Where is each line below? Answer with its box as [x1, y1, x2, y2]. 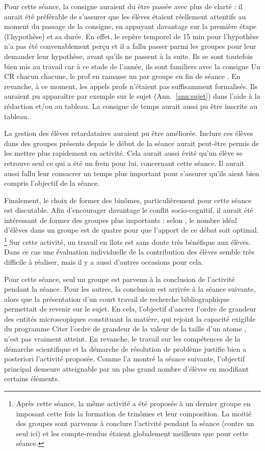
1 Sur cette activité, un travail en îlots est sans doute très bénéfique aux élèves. [4, 235, 251, 247]
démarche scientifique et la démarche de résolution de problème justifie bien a [4, 343, 247, 354]
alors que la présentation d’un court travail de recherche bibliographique [4, 293, 229, 304]
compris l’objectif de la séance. [4, 178, 100, 188]
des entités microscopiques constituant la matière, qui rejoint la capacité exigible [4, 313, 256, 324]
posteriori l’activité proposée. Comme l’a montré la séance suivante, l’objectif [4, 353, 245, 364]
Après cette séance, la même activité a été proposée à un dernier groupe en [16, 398, 251, 409]
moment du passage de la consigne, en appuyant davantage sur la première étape [4, 21, 257, 32]
